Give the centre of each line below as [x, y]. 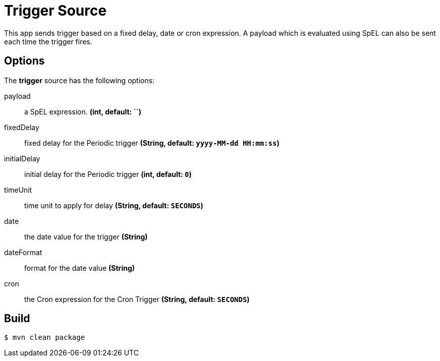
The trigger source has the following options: [79, 80]
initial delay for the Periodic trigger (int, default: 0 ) [108, 174]
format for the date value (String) [80, 268]
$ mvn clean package [45, 338]
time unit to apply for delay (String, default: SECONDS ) [114, 205]
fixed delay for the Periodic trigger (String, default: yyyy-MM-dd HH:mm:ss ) [152, 143]
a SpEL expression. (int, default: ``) [83, 111]
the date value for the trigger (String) [86, 236]
